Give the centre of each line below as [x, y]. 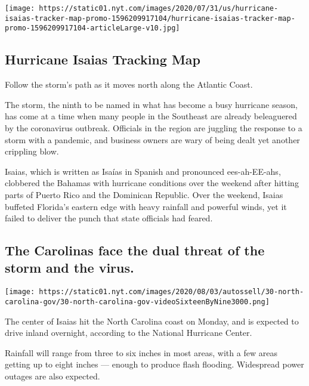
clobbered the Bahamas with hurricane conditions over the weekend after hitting [152, 183]
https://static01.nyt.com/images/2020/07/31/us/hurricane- [159, 8]
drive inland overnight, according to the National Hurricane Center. [129, 333]
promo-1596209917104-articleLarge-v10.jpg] [92, 28]
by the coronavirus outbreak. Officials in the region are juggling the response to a [154, 127]
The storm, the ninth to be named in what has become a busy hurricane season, [151, 104]
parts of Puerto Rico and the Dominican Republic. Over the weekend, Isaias [144, 194]
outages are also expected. [52, 376]
